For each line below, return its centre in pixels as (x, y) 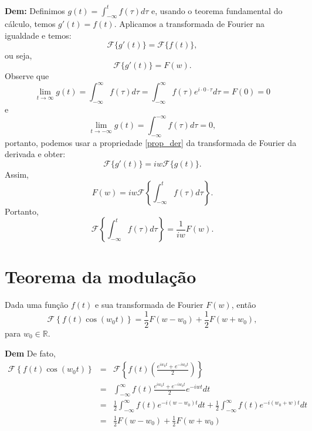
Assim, (17, 174)
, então (244, 305)
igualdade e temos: (38, 35)
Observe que (27, 76)
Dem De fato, (30, 353)
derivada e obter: (35, 154)
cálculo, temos (30, 24)
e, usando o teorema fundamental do (217, 10)
